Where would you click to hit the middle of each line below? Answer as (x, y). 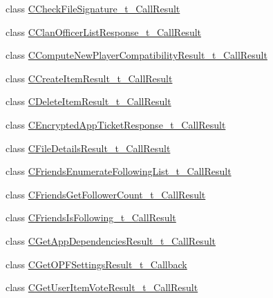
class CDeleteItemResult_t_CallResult (88, 101)
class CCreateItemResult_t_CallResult (89, 78)
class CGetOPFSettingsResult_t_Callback (96, 264)
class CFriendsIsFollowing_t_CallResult (91, 217)
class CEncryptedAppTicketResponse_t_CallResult (116, 124)
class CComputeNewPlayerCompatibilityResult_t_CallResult (136, 55)
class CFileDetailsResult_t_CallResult (88, 148)
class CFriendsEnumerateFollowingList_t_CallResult (119, 171)
